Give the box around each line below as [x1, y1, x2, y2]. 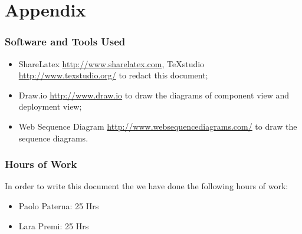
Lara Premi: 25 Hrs [18, 219, 89, 232]
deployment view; [18, 100, 82, 113]
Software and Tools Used [5, 34, 126, 49]
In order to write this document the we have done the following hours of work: [5, 180, 288, 192]
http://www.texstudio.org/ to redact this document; [18, 69, 208, 81]
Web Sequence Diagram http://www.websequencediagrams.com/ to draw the [18, 120, 297, 132]
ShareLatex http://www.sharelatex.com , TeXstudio [18, 57, 205, 70]
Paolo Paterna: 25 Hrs [18, 199, 99, 212]
